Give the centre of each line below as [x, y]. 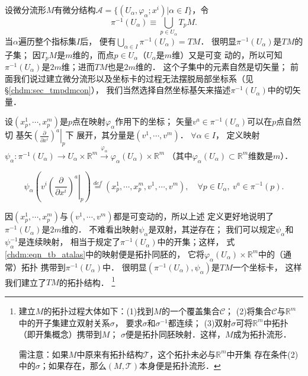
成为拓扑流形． [262, 334]
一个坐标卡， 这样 [267, 267]
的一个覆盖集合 [190, 311]
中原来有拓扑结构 [110, 354]
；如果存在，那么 [73, 366]
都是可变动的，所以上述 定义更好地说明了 [194, 216]
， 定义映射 [238, 135]
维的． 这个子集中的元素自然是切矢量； [211, 66]
